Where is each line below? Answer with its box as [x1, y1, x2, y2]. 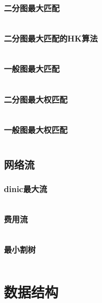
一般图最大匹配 [4, 63, 60, 75]
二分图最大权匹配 [4, 93, 68, 105]
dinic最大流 [4, 182, 47, 195]
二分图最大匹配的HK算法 [4, 32, 98, 44]
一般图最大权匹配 [4, 123, 68, 135]
